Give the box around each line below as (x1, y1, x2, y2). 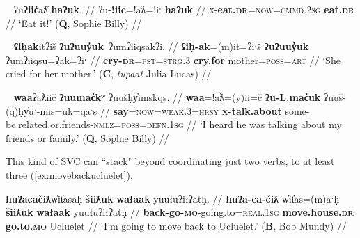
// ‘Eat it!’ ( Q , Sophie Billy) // (6, 15, 142, 30)
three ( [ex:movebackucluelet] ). (6, 167, 133, 182)
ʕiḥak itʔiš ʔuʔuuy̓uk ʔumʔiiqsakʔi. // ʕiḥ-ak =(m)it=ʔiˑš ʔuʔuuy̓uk (13, 39, 309, 54)
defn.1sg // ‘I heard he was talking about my (146, 117, 342, 132)
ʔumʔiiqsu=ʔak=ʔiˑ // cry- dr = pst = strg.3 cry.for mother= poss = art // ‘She (6, 52, 341, 67)
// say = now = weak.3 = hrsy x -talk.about (100, 103, 282, 118)
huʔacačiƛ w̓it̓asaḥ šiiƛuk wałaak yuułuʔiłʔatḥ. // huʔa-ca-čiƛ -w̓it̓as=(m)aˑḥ (6, 191, 340, 205)
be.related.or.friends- (6, 117, 94, 132)
